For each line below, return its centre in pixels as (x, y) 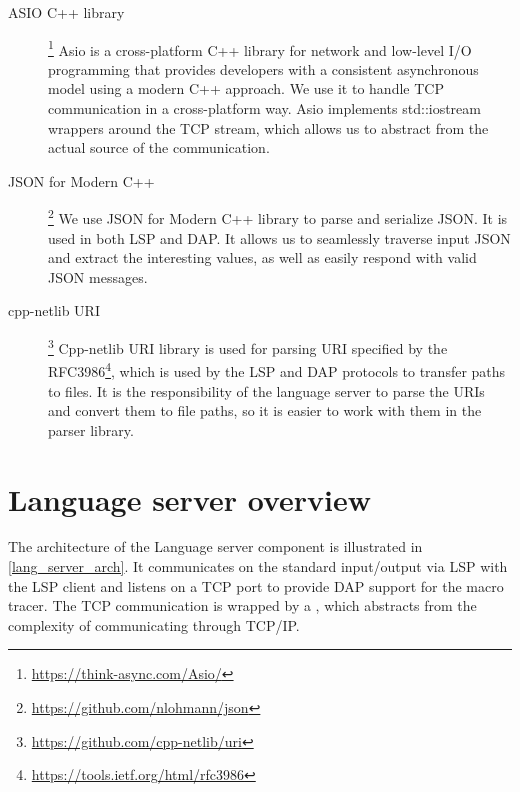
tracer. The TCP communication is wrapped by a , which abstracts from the (242, 605)
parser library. (91, 429)
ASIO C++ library (66, 12)
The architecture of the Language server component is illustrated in (215, 546)
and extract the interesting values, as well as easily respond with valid (262, 257)
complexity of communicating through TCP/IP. (154, 624)
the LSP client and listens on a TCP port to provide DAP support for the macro (256, 585)
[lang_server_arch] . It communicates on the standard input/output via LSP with (258, 566)
